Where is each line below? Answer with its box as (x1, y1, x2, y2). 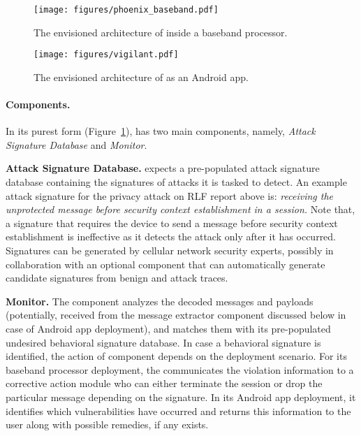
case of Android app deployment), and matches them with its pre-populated (6, 321, 331, 336)
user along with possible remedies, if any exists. (6, 417, 209, 432)
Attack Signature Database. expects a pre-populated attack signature (6, 161, 320, 175)
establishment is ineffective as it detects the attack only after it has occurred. (6, 229, 337, 244)
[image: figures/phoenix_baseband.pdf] (34, 5, 219, 15)
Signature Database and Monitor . (6, 137, 147, 152)
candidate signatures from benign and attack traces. (6, 270, 228, 285)
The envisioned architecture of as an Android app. (34, 69, 249, 84)
